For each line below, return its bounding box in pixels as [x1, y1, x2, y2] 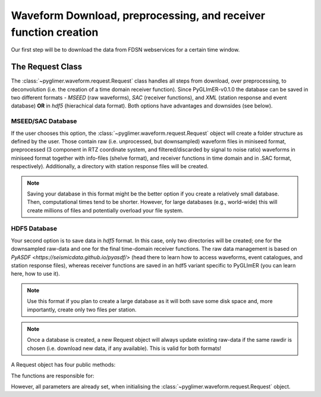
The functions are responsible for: [11, 372, 95, 379]
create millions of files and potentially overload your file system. [27, 207, 184, 214]
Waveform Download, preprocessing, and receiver [11, 9, 266, 22]
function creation [11, 26, 99, 39]
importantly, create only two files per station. [27, 306, 137, 313]
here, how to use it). [11, 270, 61, 278]
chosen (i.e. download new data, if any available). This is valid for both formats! [27, 345, 222, 352]
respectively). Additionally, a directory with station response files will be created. [11, 163, 209, 170]
